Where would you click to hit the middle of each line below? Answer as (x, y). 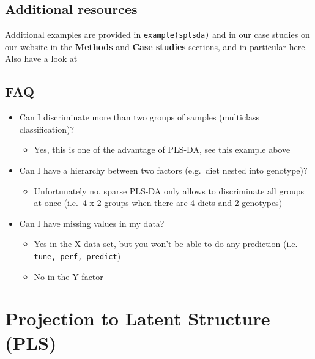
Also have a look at (41, 58)
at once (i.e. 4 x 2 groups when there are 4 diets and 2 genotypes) (158, 203)
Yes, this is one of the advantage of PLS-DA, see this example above (162, 150)
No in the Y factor (69, 276)
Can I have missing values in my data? (92, 223)
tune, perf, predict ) (77, 256)
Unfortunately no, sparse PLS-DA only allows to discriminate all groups (169, 191)
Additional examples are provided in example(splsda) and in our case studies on (157, 35)
